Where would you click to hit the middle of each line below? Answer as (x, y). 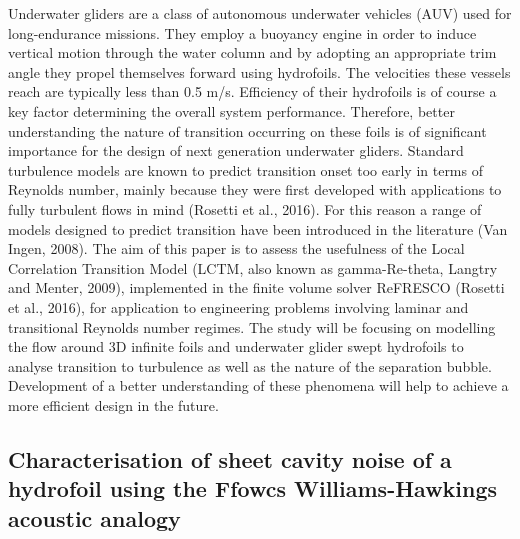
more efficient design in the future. (113, 404)
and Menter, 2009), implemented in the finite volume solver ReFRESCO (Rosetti (256, 287)
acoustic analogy (94, 517)
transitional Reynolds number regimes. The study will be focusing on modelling (252, 326)
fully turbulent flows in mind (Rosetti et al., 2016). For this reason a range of (245, 208)
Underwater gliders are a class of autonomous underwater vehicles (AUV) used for (260, 13)
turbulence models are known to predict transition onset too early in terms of (245, 169)
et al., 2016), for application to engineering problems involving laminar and (238, 306)
